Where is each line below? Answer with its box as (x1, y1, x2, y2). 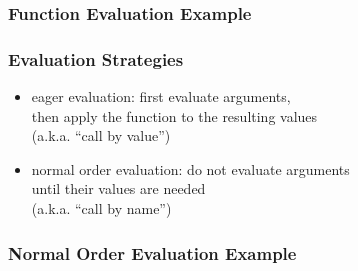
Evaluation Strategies (8, 46, 184, 71)
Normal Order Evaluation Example (8, 240, 297, 265)
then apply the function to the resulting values (31, 105, 318, 126)
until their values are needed (31, 178, 206, 199)
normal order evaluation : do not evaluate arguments (31, 158, 350, 179)
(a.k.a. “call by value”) (31, 125, 171, 146)
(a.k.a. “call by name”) (31, 198, 172, 219)
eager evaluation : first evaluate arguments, (31, 86, 291, 107)
